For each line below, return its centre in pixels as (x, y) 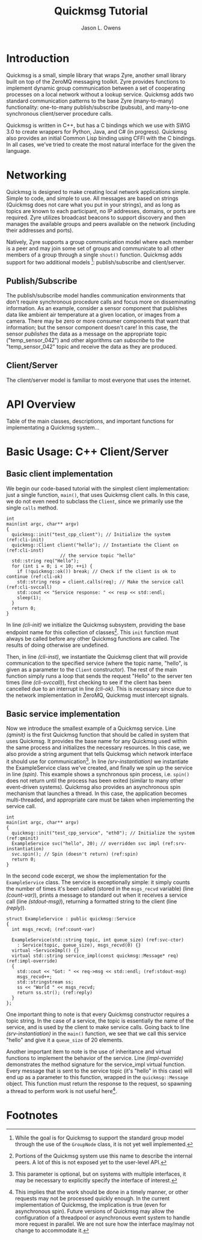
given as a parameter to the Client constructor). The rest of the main (92, 669)
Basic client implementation (60, 474)
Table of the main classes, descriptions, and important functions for (90, 421)
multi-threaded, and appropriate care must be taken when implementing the (100, 800)
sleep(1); (29, 597)
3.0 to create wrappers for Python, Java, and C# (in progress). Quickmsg (97, 131)
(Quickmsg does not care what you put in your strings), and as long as (93, 204)
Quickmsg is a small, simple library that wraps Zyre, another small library (96, 75)
